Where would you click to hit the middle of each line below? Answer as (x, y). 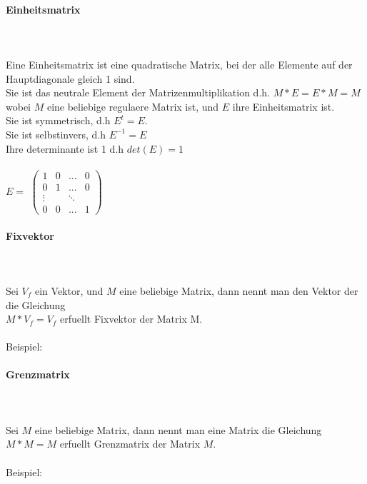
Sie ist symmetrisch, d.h (58, 120)
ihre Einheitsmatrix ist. (283, 106)
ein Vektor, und (69, 290)
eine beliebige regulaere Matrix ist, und (133, 106)
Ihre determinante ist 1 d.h (65, 148)
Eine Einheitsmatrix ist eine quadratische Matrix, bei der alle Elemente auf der (179, 64)
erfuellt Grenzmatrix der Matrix (130, 444)
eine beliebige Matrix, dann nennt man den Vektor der (239, 290)
